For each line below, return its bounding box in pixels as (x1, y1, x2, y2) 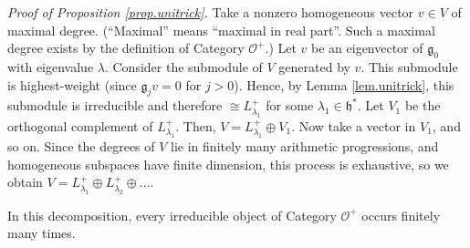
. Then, (175, 116, 216, 135)
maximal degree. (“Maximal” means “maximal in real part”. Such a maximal (7, 20, 435, 39)
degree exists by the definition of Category (7, 38, 245, 57)
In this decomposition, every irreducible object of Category (7, 205, 337, 224)
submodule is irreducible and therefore (7, 96, 223, 115)
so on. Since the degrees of (7, 137, 155, 156)
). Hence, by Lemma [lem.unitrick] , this (234, 75, 454, 94)
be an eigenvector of (311, 38, 423, 57)
